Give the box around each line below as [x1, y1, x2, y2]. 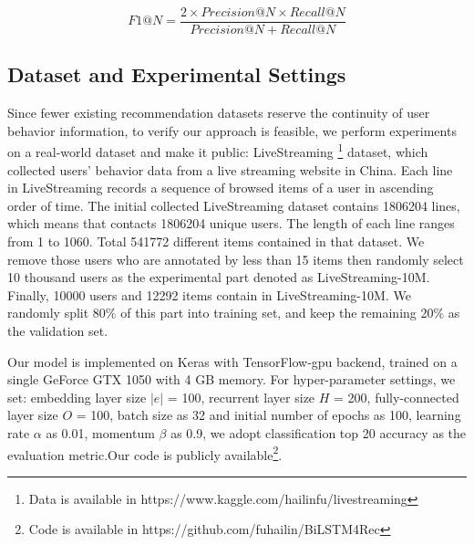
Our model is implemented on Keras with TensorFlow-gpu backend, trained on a [7, 351, 458, 371]
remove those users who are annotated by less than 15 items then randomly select [7, 249, 464, 268]
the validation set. [7, 321, 108, 341]
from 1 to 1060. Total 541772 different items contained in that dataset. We [7, 232, 425, 251]
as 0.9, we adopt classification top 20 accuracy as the [170, 424, 467, 443]
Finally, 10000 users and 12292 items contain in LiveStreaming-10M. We [7, 285, 411, 304]
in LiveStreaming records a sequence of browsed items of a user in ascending [7, 178, 434, 197]
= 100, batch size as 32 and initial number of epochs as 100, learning [76, 405, 461, 424]
